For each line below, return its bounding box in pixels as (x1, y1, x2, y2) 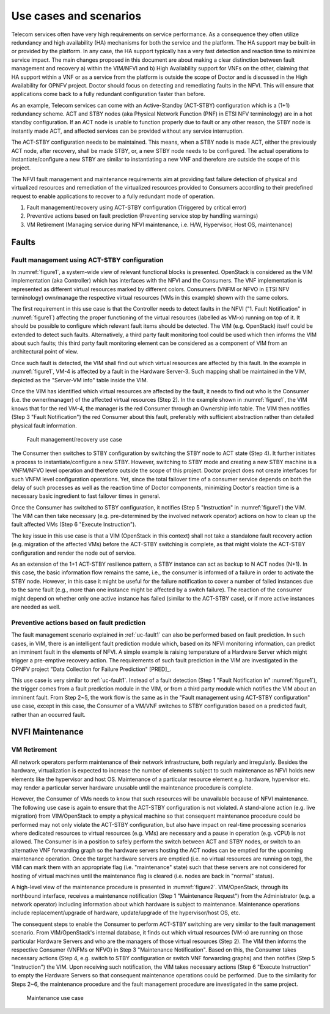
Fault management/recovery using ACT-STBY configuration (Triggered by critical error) (26, 204, 247, 211)
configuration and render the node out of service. (11, 549, 136, 557)
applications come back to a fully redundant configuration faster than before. (11, 91, 205, 98)
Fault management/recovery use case (26, 435, 122, 443)
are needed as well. (11, 603, 61, 610)
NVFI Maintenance (11, 727, 84, 737)
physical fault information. (11, 422, 77, 429)
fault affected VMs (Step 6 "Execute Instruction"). (11, 520, 137, 528)
